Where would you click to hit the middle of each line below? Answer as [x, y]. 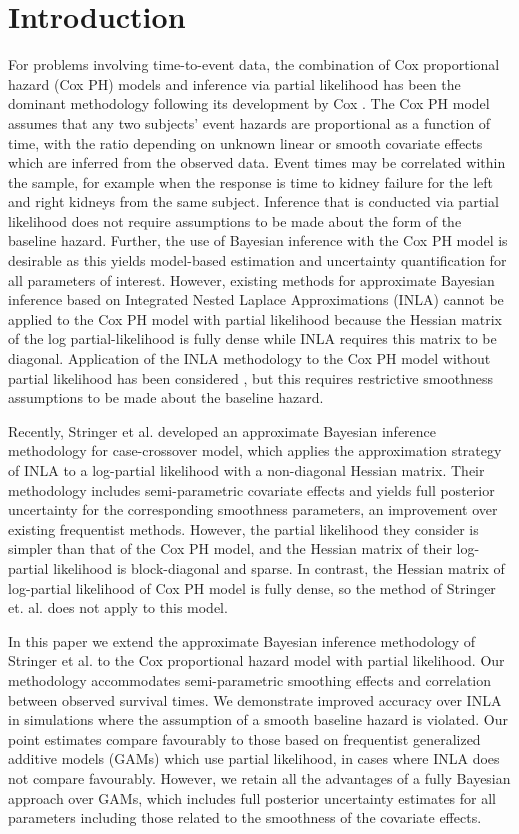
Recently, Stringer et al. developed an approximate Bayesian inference [222, 430]
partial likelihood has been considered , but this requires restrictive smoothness [251, 377]
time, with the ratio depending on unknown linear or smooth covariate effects [245, 142]
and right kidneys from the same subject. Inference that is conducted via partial [253, 201]
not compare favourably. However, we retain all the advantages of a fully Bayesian [259, 777]
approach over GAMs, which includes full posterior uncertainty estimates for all [252, 797]
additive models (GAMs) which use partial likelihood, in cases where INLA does [254, 758]
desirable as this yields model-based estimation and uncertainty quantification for [257, 260]
